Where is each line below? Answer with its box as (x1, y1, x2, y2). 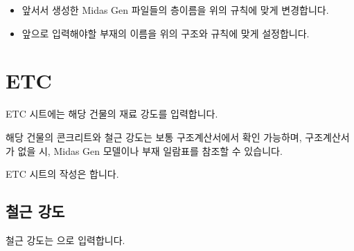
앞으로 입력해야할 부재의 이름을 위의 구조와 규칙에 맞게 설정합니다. (21, 26, 310, 40)
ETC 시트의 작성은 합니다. (6, 167, 119, 181)
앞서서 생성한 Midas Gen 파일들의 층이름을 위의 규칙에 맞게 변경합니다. (21, 3, 329, 17)
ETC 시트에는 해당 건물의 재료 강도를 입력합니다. (6, 106, 218, 121)
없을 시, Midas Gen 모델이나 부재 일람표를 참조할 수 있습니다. (17, 143, 283, 158)
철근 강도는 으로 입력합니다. (6, 232, 125, 247)
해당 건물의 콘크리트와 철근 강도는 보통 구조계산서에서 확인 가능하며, (6, 129, 302, 144)
